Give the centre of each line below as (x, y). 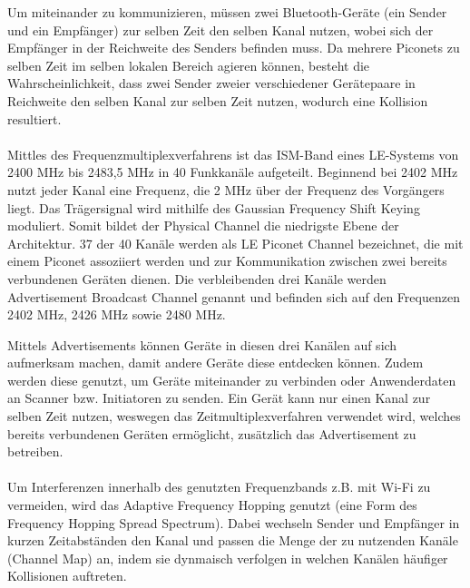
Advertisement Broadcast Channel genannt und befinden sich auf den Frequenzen (234, 296)
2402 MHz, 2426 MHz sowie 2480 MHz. (117, 314)
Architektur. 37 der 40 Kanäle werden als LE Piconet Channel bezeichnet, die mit (235, 243)
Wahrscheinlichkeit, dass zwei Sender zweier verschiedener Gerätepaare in (211, 83)
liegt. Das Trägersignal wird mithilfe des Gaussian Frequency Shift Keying (214, 207)
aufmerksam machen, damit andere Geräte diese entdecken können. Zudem (215, 363)
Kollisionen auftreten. (67, 576)
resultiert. (34, 118)
